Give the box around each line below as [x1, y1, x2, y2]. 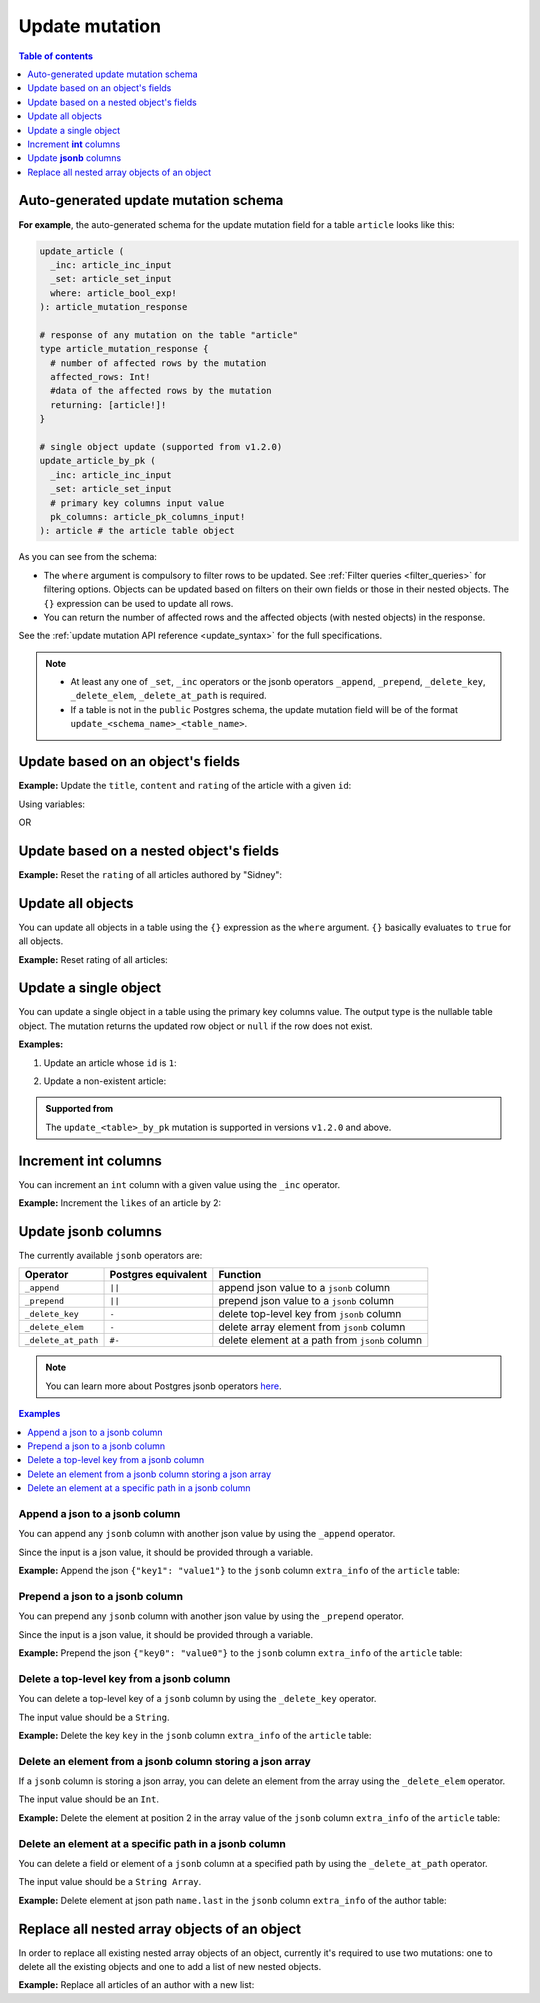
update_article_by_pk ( [39, 455, 157, 467]
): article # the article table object [39, 525, 235, 537]
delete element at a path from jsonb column [218, 1333, 423, 1347]
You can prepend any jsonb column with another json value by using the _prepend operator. [18, 1610, 404, 1622]
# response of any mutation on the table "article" [39, 329, 299, 340]
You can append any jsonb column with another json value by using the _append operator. [18, 1528, 396, 1540]
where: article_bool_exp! [50, 287, 177, 299]
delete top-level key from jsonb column [218, 1307, 402, 1321]
